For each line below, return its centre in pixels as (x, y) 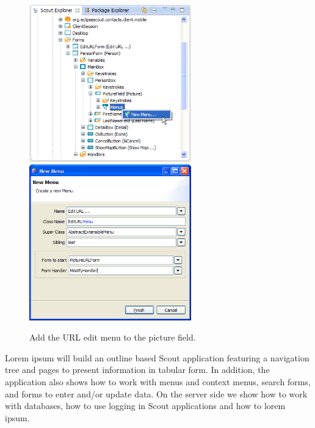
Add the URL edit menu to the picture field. (113, 337)
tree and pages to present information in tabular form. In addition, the (137, 370)
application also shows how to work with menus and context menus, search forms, (158, 382)
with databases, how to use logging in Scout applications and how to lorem (145, 406)
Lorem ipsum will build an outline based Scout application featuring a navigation (157, 357)
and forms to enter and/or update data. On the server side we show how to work (156, 393)
